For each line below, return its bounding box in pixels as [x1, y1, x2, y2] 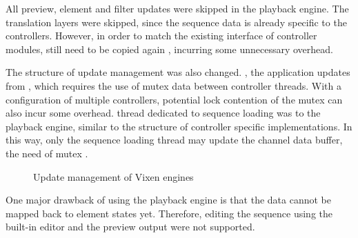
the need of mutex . [6, 146, 88, 160]
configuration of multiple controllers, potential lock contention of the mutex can [6, 92, 343, 106]
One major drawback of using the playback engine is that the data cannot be [6, 192, 331, 207]
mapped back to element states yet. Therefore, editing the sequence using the [6, 206, 332, 220]
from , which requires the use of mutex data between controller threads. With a [6, 78, 341, 92]
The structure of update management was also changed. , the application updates [6, 65, 350, 79]
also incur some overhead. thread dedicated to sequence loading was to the [6, 106, 321, 120]
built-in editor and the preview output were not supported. [6, 219, 255, 234]
